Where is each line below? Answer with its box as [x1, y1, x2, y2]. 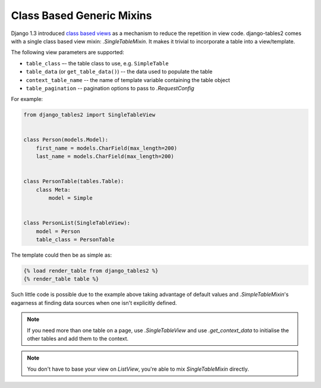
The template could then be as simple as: [11, 251, 112, 258]
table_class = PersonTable [36, 236, 115, 243]
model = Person [36, 228, 80, 235]
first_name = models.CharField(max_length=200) [36, 144, 178, 152]
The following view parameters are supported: [11, 49, 124, 56]
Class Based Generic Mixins [11, 9, 152, 22]
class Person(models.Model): [23, 137, 109, 143]
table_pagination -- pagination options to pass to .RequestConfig [26, 84, 194, 92]
